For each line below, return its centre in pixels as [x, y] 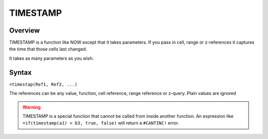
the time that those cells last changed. [48, 49]
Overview [25, 30]
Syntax [20, 72]
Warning [32, 107]
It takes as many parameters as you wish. [52, 58]
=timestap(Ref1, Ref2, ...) [43, 84]
